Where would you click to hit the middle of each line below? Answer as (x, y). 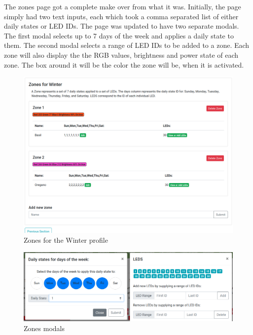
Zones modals (44, 328)
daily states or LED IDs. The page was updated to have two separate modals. (122, 26)
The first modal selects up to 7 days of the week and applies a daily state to (119, 35)
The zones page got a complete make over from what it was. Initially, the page (123, 6)
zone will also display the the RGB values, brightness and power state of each (121, 55)
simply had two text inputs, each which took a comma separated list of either (121, 16)
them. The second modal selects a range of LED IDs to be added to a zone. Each (127, 45)
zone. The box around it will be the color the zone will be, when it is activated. (124, 64)
